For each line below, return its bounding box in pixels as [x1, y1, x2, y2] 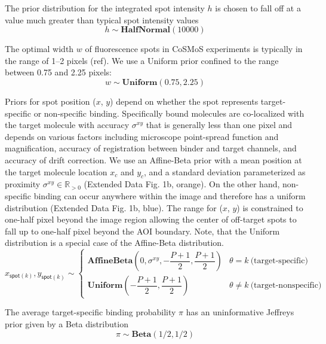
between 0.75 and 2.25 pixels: [5, 66, 112, 78]
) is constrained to [236, 201, 303, 214]
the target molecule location [5, 165, 107, 178]
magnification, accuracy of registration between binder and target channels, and [5, 142, 297, 154]
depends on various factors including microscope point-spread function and [5, 130, 279, 142]
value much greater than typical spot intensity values [5, 13, 199, 26]
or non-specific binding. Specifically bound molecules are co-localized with [33, 106, 305, 119]
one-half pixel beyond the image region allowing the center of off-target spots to [5, 213, 297, 226]
